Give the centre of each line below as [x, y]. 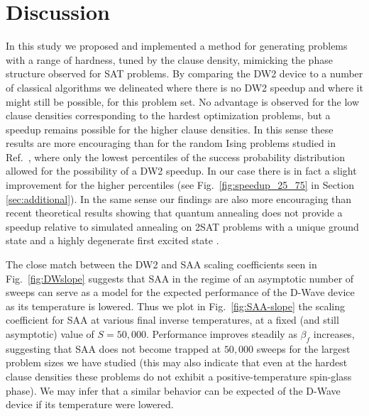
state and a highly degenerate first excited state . [112, 240]
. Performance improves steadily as [222, 334]
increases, [334, 334]
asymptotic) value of [50, 334]
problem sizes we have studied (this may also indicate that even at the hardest [177, 362]
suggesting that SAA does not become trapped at [114, 348]
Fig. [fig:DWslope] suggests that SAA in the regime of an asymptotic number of [180, 278]
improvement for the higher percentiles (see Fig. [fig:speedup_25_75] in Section [180, 185]
